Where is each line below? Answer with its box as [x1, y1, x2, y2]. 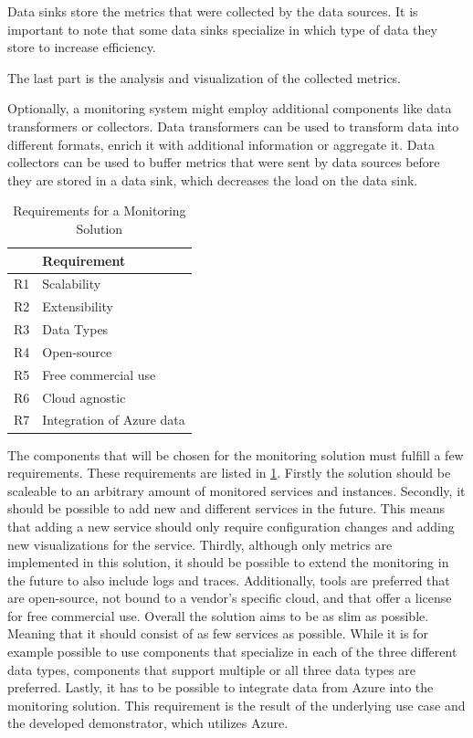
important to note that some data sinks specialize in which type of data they [7, 19, 437, 38]
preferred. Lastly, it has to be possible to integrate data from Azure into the [7, 678, 434, 697]
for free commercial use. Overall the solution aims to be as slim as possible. [7, 606, 429, 625]
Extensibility [42, 297, 113, 316]
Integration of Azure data [42, 410, 185, 429]
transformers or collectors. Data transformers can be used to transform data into [7, 116, 459, 135]
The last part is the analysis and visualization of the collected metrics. [7, 68, 402, 87]
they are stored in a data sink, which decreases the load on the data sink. [7, 170, 418, 189]
